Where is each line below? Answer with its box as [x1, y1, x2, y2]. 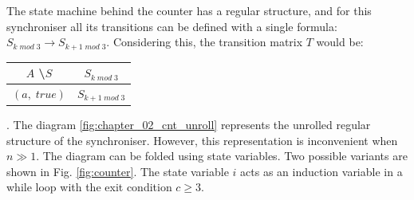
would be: [316, 33, 364, 50]
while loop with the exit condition [6, 178, 172, 195]
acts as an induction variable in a [240, 163, 403, 179]
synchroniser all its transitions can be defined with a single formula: [6, 18, 337, 34]
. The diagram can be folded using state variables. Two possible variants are [36, 147, 408, 164]
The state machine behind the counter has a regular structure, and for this [6, 2, 372, 18]
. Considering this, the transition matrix [106, 33, 303, 50]
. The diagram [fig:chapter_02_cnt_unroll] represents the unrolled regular [6, 116, 371, 132]
